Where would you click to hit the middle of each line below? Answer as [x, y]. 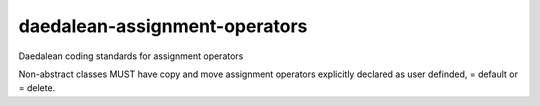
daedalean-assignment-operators [163, 26]
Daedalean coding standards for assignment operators [131, 56]
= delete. [37, 88]
